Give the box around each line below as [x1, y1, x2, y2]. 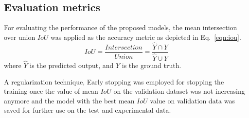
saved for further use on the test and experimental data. [4, 105, 171, 115]
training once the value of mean [4, 86, 98, 96]
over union [4, 32, 36, 42]
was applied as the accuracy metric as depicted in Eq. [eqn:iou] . [51, 32, 241, 42]
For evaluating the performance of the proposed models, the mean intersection [4, 22, 237, 33]
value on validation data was [150, 95, 235, 105]
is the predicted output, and [30, 60, 114, 70]
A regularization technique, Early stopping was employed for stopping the [4, 76, 224, 86]
